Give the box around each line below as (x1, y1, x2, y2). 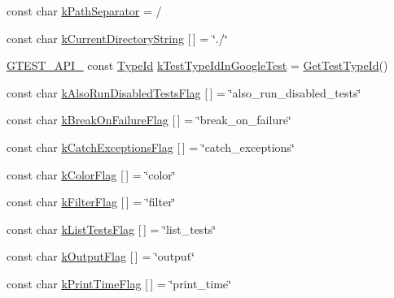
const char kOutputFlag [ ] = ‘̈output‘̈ (7, 248, 195, 265)
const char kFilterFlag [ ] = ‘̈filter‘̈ (7, 193, 176, 210)
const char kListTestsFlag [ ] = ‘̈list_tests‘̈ (7, 220, 217, 237)
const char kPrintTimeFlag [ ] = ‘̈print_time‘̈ (7, 274, 231, 292)
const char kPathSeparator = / (7, 2, 162, 19)
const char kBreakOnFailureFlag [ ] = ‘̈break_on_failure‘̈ (7, 111, 291, 128)
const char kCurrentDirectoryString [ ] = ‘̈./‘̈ (7, 29, 228, 46)
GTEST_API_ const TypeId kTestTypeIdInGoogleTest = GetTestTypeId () (7, 57, 388, 74)
